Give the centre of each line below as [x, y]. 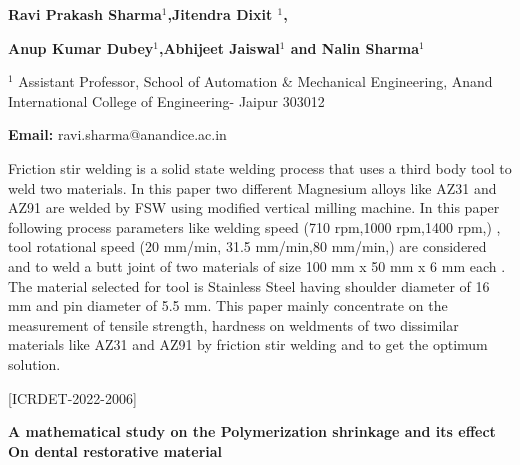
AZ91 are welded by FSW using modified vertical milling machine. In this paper [254, 207]
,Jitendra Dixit [220, 14]
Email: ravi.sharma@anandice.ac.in [117, 134]
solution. [34, 363]
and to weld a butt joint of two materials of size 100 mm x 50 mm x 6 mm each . [257, 265]
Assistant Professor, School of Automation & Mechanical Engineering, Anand [255, 81]
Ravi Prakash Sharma [85, 14]
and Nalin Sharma [355, 47]
